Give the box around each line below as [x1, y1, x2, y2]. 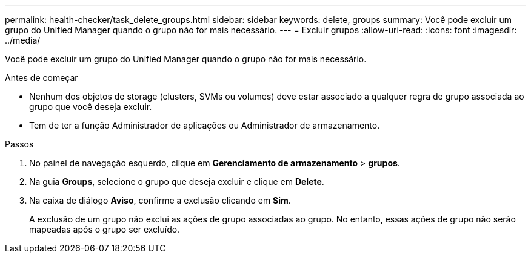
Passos [5, 139, 34, 149]
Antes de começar [5, 73, 78, 83]
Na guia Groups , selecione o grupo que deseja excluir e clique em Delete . [29, 176, 324, 187]
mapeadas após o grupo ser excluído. [29, 224, 180, 234]
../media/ [5, 35, 41, 45]
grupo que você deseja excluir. [29, 102, 152, 112]
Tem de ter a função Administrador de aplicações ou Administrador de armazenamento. [29, 120, 380, 131]
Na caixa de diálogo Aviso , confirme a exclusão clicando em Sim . [29, 195, 291, 205]
